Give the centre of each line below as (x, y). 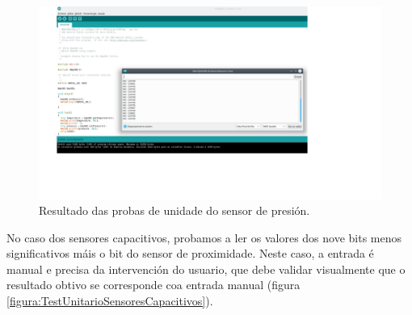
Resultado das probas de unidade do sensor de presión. (174, 210)
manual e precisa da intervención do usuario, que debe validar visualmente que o (206, 269)
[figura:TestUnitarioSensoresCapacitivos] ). (110, 301)
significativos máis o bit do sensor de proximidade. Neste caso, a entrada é (190, 253)
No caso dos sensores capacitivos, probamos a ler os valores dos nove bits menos (204, 237)
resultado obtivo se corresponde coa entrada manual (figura (153, 285)
